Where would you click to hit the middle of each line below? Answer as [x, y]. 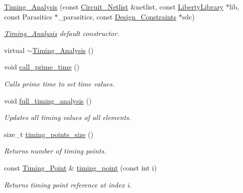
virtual [14, 50]
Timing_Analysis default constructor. [62, 33]
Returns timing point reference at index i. [68, 184]
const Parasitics [28, 16]
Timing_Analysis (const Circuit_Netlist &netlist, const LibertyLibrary [114, 6]
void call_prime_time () [42, 67]
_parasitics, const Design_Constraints [117, 16]
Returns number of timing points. [55, 151]
